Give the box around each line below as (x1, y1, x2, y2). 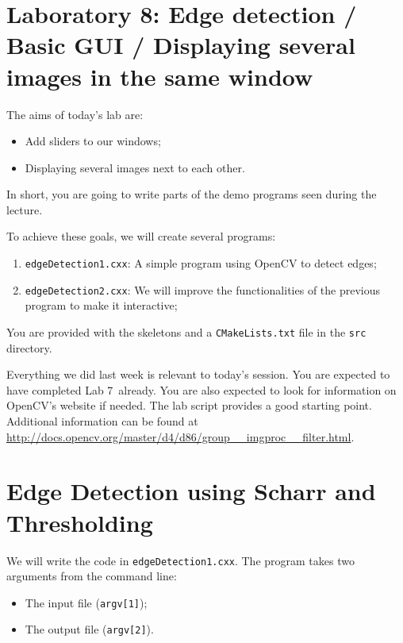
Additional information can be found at (6, 413, 198, 429)
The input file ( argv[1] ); (25, 594, 148, 610)
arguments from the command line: (6, 568, 177, 584)
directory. (6, 339, 52, 356)
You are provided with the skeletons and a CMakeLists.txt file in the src (6, 323, 367, 340)
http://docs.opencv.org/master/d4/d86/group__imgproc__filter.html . (6, 428, 355, 445)
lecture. (6, 201, 43, 218)
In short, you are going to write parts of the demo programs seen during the (6, 186, 377, 202)
